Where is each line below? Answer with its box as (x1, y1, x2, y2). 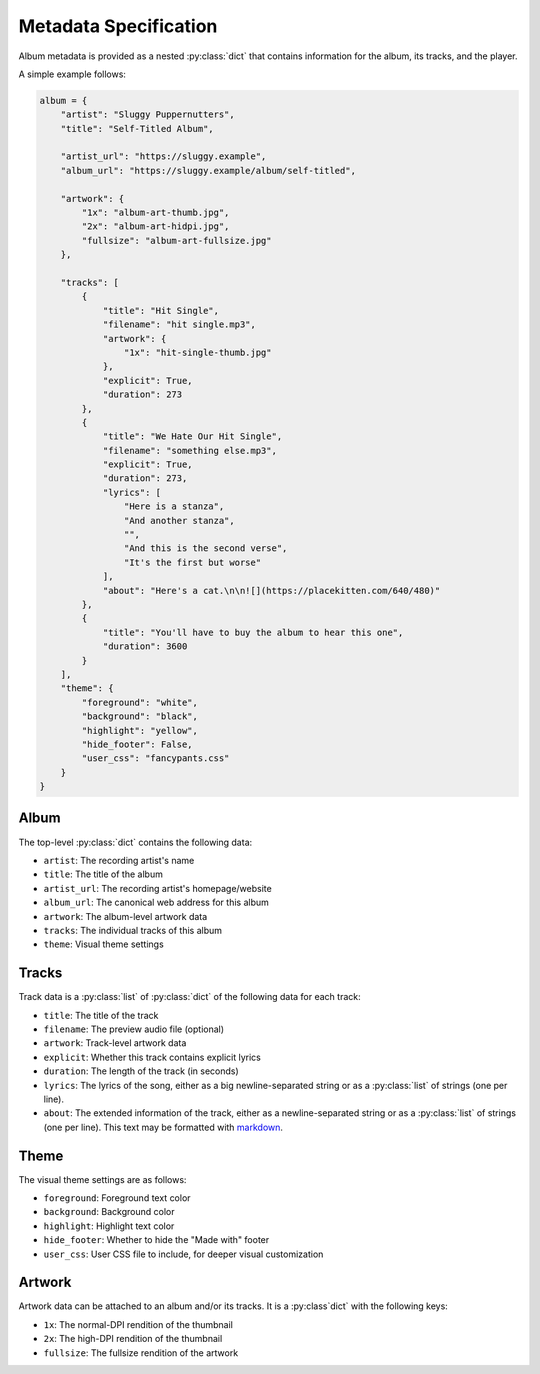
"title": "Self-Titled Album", (60, 123, 214, 134)
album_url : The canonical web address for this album (43, 896, 270, 909)
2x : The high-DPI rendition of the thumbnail (43, 1333, 223, 1345)
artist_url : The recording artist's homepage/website (43, 882, 272, 894)
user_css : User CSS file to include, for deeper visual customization (43, 1248, 324, 1260)
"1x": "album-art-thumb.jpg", (81, 207, 230, 219)
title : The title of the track (43, 1009, 159, 1021)
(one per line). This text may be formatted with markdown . (43, 1121, 284, 1133)
